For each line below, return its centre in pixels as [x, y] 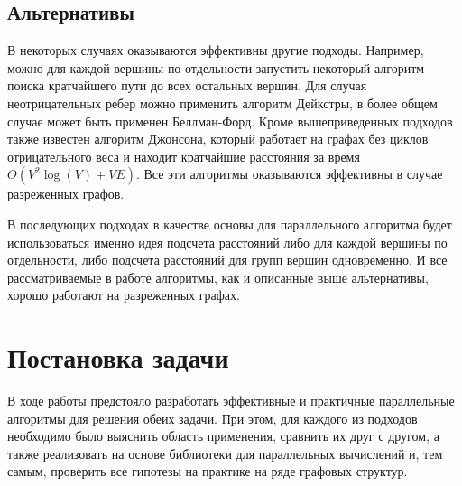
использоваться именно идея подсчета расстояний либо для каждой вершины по [227, 242]
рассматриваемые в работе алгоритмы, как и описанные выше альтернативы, [218, 277]
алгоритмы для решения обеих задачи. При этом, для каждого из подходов [213, 418]
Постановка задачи [118, 357]
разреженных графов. [66, 194]
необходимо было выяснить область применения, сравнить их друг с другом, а [223, 436]
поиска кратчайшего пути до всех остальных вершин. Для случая [187, 85]
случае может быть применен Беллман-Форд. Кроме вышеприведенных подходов [230, 121]
